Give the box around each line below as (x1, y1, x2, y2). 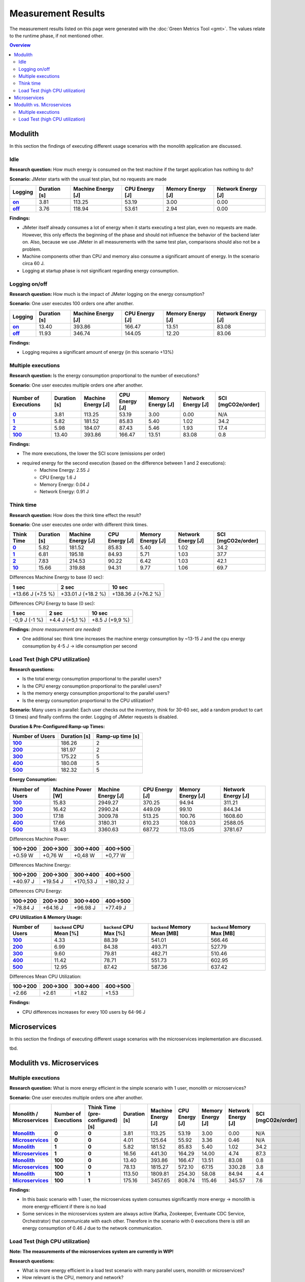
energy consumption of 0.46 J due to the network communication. (22, 1225, 163, 1231)
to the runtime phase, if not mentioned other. (9, 32, 104, 38)
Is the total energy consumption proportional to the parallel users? (22, 676, 162, 682)
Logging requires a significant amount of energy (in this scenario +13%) (22, 349, 174, 355)
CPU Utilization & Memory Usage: (9, 914, 82, 920)
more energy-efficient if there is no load (22, 1203, 106, 1210)
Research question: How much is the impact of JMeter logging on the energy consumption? (9, 291, 205, 297)
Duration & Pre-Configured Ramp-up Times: (9, 723, 105, 729)
